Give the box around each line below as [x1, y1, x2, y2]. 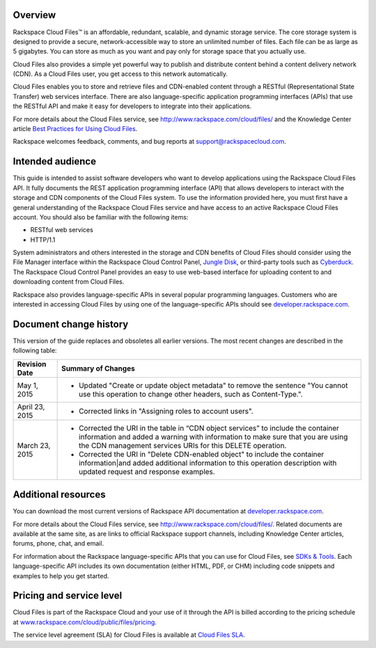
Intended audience [13, 155, 97, 167]
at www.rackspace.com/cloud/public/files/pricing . [13, 617, 157, 626]
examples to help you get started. [13, 571, 109, 580]
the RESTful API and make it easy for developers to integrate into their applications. [13, 102, 252, 111]
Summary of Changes [61, 363, 135, 373]
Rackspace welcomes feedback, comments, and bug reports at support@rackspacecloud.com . [13, 137, 287, 146]
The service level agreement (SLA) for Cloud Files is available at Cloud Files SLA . [13, 631, 245, 639]
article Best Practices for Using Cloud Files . [13, 125, 138, 133]
